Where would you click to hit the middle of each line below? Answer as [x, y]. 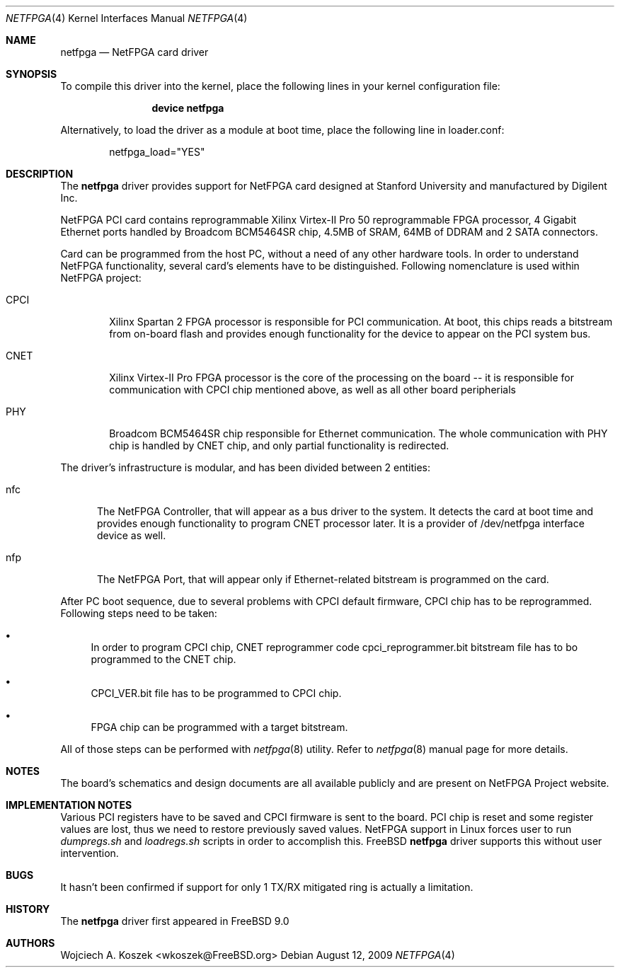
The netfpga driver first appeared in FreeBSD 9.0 [175, 921]
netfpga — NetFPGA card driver [134, 52]
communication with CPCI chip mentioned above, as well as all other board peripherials [312, 390]
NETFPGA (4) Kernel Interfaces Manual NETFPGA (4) [127, 18]
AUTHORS [30, 943]
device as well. [132, 535]
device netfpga [188, 108]
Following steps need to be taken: [139, 613]
